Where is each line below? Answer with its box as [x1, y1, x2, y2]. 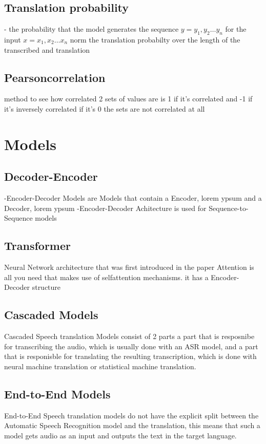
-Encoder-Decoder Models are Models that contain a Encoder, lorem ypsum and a [4, 193, 262, 203]
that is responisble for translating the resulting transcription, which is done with [4, 351, 257, 362]
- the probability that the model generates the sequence [4, 24, 179, 34]
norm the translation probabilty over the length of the [70, 34, 240, 45]
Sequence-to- [209, 202, 249, 213]
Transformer [4, 238, 71, 253]
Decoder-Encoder [4, 168, 98, 184]
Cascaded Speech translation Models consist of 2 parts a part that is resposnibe [4, 331, 255, 342]
